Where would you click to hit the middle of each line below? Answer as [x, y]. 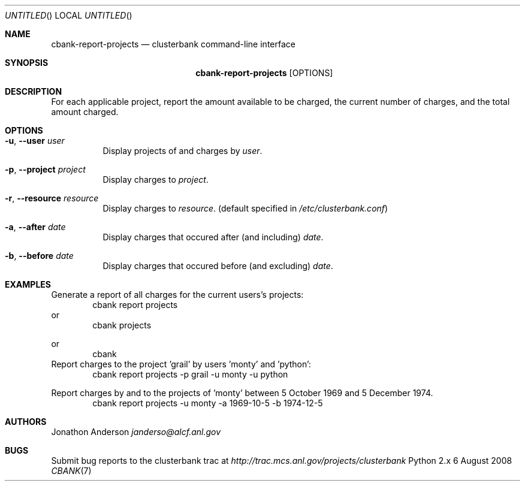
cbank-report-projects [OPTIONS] [264, 73]
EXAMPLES [28, 284]
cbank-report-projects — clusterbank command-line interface [173, 44]
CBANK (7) [71, 471]
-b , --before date [39, 256]
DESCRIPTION [34, 91]
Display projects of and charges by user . [182, 151]
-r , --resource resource [52, 198]
